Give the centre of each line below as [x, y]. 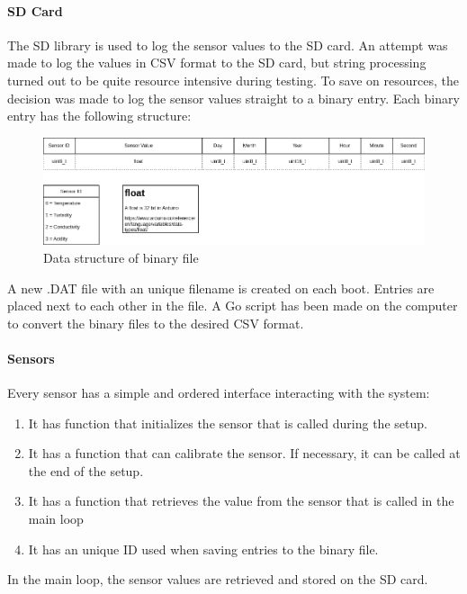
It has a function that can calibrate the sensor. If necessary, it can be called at [244, 453]
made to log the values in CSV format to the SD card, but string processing [217, 63]
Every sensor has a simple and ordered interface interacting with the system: [219, 393]
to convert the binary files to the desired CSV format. [156, 323]
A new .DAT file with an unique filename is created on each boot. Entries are [221, 288]
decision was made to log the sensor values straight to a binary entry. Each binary [233, 98]
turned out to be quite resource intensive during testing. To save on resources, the [233, 80]
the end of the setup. [86, 470]
